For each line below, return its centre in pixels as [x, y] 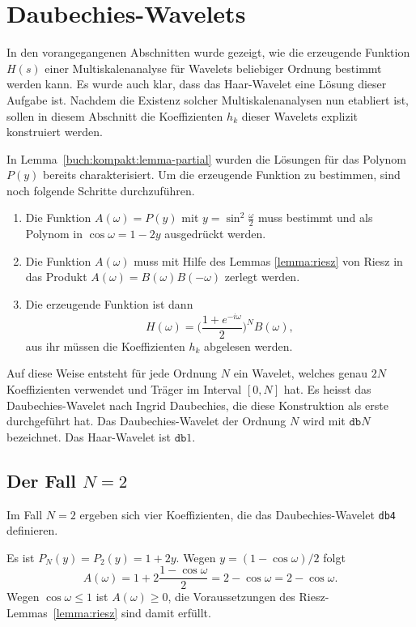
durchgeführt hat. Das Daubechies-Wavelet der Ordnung [146, 421]
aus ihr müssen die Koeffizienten [105, 345]
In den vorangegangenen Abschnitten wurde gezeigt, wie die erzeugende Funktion [208, 52]
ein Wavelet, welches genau [301, 373]
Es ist [21, 557]
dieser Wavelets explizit [299, 115]
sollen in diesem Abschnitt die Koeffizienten [115, 115]
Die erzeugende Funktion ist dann [109, 304]
